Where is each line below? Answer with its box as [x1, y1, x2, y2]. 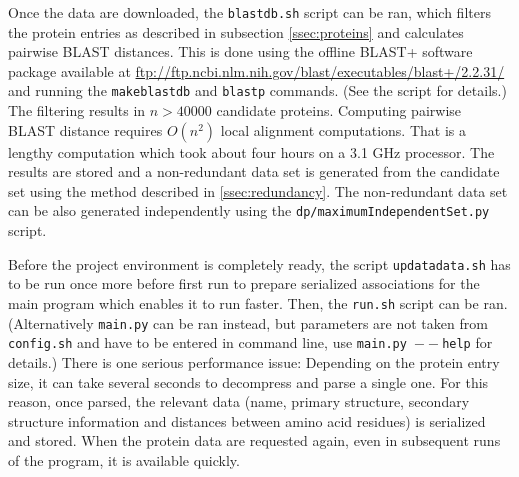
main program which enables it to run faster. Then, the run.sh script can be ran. [8, 292, 508, 313]
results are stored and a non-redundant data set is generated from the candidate [8, 161, 500, 182]
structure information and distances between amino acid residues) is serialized [8, 410, 486, 431]
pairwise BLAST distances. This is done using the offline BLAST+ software [8, 41, 473, 62]
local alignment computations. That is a [220, 119, 466, 140]
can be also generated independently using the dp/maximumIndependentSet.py [8, 200, 490, 221]
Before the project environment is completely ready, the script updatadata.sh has [8, 253, 511, 274]
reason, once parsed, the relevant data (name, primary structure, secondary [8, 391, 470, 412]
